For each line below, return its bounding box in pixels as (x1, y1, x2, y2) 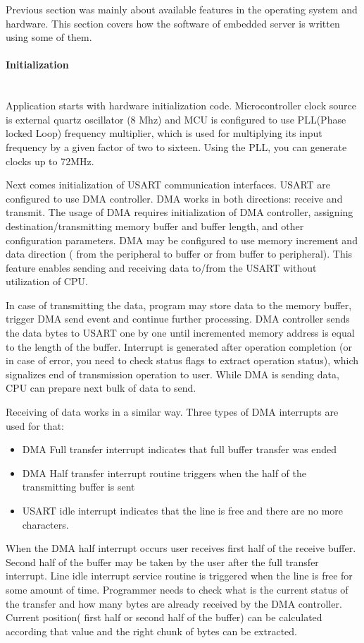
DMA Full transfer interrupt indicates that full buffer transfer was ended (22, 442, 337, 457)
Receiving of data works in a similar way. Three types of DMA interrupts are (6, 404, 339, 419)
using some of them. (6, 30, 92, 44)
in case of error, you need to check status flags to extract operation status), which (6, 353, 359, 368)
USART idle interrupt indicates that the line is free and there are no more (22, 503, 343, 518)
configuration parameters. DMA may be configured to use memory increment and (6, 232, 358, 247)
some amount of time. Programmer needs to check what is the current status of (6, 582, 349, 596)
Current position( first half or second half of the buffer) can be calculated (6, 610, 322, 625)
